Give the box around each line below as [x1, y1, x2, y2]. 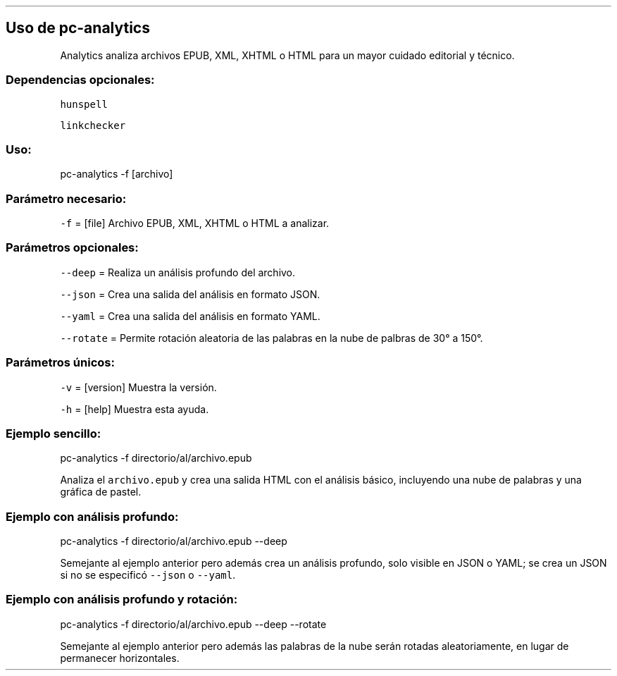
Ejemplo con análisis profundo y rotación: [6, 592, 238, 607]
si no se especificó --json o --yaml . [60, 569, 236, 582]
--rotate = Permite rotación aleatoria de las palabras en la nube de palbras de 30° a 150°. [60, 331, 483, 344]
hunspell [60, 98, 108, 110]
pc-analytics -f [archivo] [60, 168, 173, 180]
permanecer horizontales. [60, 651, 180, 664]
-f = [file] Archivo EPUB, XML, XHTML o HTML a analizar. [60, 217, 330, 230]
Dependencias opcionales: [6, 73, 155, 87]
